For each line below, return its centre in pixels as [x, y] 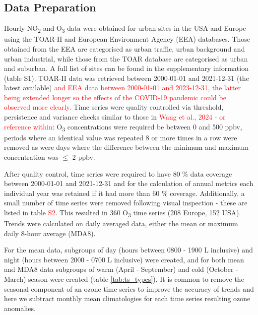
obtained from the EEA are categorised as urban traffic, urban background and [125, 48]
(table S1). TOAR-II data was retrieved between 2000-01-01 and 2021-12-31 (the [127, 78]
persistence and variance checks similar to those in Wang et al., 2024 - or [115, 117]
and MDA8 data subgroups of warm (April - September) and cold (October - [121, 269]
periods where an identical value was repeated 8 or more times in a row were [121, 137]
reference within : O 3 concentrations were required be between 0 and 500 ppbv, [123, 127]
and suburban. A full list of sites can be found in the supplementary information [126, 68]
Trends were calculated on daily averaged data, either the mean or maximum [121, 223]
